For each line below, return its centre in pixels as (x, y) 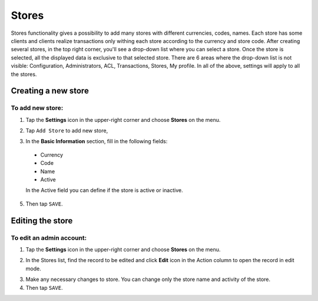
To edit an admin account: (49, 237)
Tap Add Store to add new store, (67, 131)
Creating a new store (50, 91)
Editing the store (42, 221)
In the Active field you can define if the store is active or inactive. (104, 190)
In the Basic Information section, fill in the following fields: (97, 141)
